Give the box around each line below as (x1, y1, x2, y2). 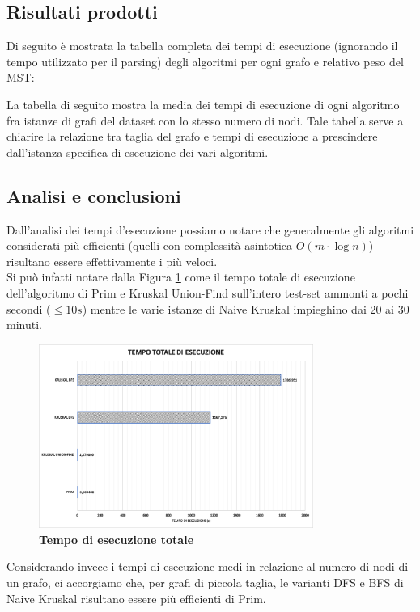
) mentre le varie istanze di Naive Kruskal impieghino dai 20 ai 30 (82, 300, 409, 317)
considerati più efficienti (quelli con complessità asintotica (6, 237, 293, 254)
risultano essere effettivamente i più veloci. (6, 252, 218, 269)
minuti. (6, 316, 42, 333)
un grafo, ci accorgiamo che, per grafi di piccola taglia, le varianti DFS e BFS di (6, 574, 404, 591)
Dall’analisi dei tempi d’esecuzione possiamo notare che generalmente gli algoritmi (6, 221, 414, 238)
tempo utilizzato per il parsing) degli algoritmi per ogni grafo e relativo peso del (6, 53, 404, 70)
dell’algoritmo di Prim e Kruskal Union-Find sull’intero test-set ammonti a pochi (6, 284, 409, 301)
